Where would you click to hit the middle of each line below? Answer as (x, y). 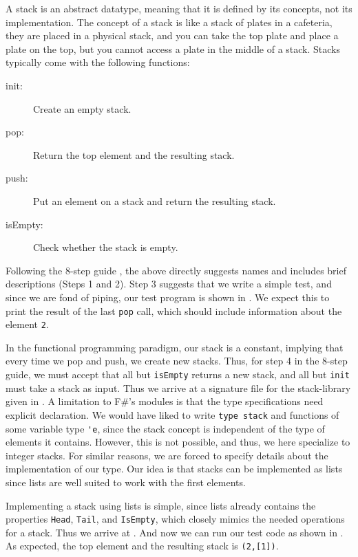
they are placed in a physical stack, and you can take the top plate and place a (172, 35)
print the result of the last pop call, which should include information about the (174, 310)
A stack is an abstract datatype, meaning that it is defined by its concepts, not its (179, 8)
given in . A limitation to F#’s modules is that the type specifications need (165, 401)
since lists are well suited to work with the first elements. (126, 482)
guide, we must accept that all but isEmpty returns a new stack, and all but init (178, 374)
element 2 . (27, 324)
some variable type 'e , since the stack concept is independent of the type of (165, 428)
